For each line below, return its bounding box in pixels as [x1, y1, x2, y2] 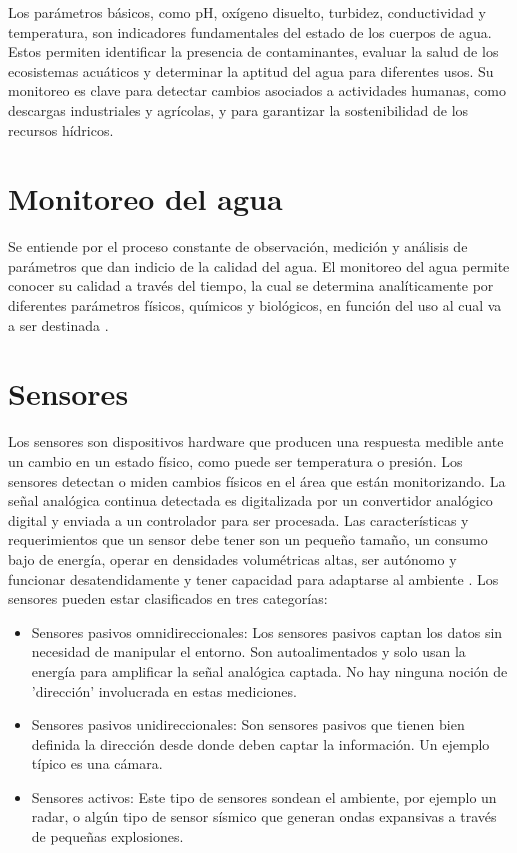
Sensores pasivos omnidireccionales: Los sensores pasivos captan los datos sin [31, 621, 503, 642]
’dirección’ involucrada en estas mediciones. [31, 680, 297, 701]
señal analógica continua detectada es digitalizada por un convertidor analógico [8, 490, 493, 511]
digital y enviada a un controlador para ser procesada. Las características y [8, 509, 469, 530]
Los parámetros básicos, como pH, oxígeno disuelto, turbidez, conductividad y [8, 2, 486, 22]
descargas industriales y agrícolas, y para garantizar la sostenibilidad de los [8, 99, 469, 120]
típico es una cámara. [31, 753, 163, 774]
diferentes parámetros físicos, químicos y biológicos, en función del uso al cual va [8, 295, 502, 316]
